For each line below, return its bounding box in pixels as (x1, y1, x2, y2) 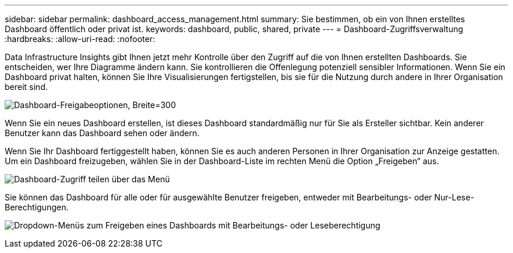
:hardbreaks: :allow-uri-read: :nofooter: (5, 34, 155, 44)
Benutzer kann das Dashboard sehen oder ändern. (5, 128, 200, 138)
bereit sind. (5, 82, 48, 92)
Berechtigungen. (5, 202, 69, 212)
